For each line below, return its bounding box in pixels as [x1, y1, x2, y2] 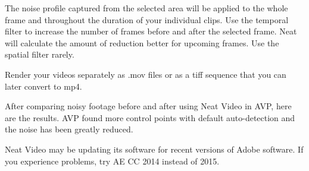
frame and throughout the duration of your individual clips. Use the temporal [5, 13, 289, 26]
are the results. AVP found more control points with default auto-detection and [5, 111, 295, 123]
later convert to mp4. [5, 80, 82, 92]
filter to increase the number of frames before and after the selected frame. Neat [5, 25, 297, 37]
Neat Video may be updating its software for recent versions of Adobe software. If [5, 142, 304, 155]
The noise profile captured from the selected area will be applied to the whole [5, 2, 288, 14]
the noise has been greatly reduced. [5, 123, 133, 135]
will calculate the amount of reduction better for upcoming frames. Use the [5, 36, 279, 49]
